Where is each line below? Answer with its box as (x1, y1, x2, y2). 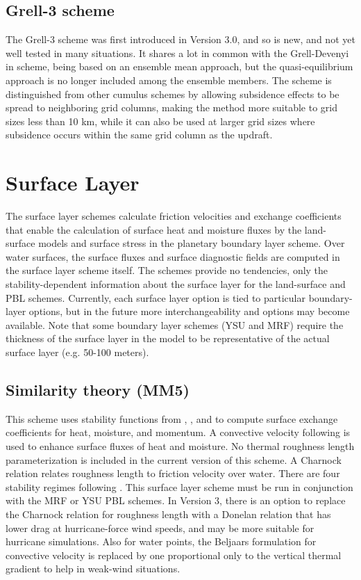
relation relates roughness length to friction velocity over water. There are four (6, 466, 340, 481)
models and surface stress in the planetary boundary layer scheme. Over (38, 236, 345, 250)
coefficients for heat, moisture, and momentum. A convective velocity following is (6, 425, 351, 440)
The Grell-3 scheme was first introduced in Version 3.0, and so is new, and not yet (6, 32, 355, 47)
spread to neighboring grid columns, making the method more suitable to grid (6, 100, 338, 115)
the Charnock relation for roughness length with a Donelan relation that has (6, 506, 331, 521)
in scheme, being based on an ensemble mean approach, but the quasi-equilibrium (6, 59, 353, 74)
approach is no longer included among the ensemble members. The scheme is (6, 72, 332, 87)
